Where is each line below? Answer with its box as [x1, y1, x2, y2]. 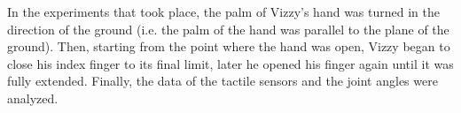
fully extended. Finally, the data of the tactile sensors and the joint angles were [7, 72, 438, 90]
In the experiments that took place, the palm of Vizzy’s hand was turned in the [7, 3, 440, 20]
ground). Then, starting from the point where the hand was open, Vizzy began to [7, 37, 450, 56]
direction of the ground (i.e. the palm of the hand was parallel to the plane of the [7, 19, 449, 38]
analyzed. [7, 88, 59, 107]
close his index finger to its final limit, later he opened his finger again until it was [7, 54, 454, 72]
